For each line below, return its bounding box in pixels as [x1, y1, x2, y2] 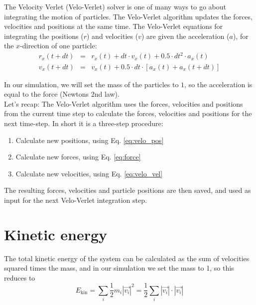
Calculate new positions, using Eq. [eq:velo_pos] [15, 135, 164, 145]
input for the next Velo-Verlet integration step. [4, 194, 147, 205]
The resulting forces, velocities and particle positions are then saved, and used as [4, 185, 251, 195]
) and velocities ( [86, 30, 138, 41]
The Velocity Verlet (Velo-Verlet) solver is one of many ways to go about [4, 1, 226, 11]
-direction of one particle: [20, 40, 97, 51]
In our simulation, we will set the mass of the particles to [4, 79, 179, 89]
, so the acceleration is [184, 79, 253, 89]
